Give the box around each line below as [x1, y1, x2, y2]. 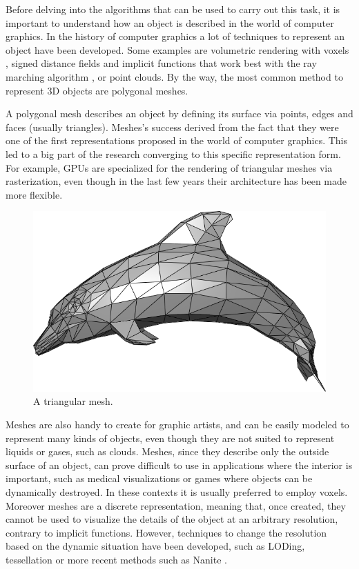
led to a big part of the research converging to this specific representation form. [6, 146, 341, 161]
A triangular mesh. [33, 394, 113, 408]
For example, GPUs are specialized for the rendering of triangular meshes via [6, 160, 333, 174]
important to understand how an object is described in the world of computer [6, 15, 334, 30]
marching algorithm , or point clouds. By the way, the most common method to [6, 69, 343, 83]
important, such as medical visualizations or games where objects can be [6, 471, 313, 486]
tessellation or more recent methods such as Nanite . [6, 552, 227, 566]
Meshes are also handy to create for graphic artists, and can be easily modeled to [6, 417, 349, 431]
